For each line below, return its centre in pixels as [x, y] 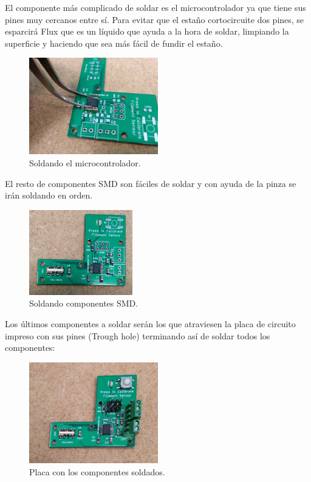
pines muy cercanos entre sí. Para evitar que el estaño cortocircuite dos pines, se [155, 19]
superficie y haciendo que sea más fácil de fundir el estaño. [114, 43]
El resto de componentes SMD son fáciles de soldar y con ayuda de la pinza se [151, 183]
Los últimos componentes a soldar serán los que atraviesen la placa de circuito [150, 324]
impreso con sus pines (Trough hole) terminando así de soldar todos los [138, 335]
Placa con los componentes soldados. [97, 472]
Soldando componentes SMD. [84, 303]
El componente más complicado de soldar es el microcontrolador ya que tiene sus [155, 7]
